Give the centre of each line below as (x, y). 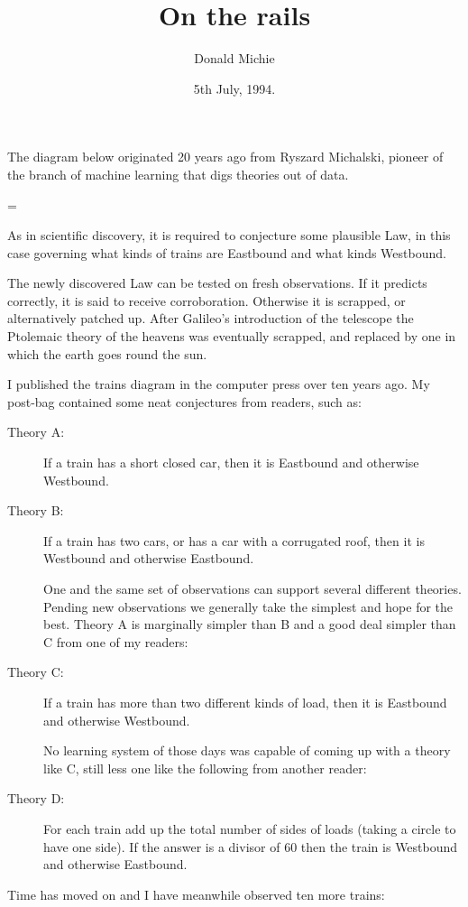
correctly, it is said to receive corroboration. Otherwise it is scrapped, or (206, 300)
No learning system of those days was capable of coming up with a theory (247, 750)
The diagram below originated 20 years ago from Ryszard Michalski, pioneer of (225, 157)
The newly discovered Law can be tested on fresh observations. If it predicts (217, 283)
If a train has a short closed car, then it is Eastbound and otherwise (231, 463)
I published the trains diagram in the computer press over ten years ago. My (219, 384)
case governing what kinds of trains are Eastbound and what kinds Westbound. (227, 252)
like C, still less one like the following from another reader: (205, 768)
